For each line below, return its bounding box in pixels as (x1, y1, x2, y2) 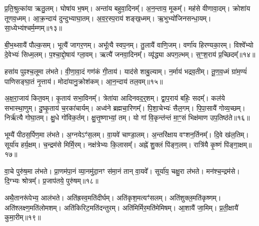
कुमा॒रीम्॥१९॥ (4, 212, 41, 222)
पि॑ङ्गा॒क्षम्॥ (223, 139, 252, 149)
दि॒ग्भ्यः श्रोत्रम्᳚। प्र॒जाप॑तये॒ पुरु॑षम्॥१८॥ (4, 175, 98, 186)
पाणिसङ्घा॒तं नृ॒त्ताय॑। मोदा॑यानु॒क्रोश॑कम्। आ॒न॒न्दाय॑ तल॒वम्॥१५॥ (4, 76, 163, 86)
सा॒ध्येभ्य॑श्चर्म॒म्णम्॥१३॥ (4, 23, 62, 33)
